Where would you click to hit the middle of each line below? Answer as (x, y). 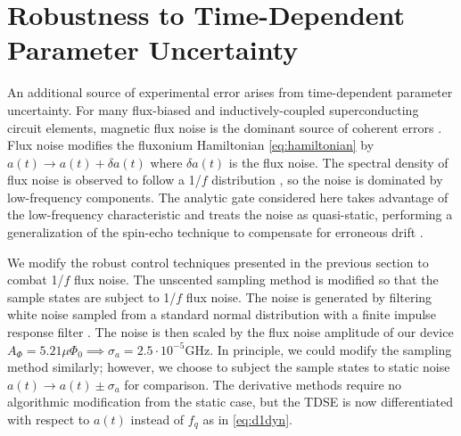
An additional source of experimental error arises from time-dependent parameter (230, 92)
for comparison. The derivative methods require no (263, 384)
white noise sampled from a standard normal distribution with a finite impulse (222, 314)
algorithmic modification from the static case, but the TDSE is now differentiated (230, 402)
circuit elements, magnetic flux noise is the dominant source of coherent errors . (225, 127)
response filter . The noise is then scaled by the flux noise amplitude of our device (230, 332)
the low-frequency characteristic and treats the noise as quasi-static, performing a (230, 214)
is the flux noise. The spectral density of (338, 162)
